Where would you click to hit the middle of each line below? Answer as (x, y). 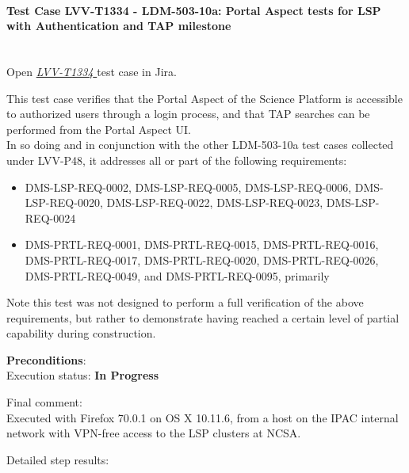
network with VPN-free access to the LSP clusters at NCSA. (154, 433)
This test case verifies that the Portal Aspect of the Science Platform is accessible (204, 98)
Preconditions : (46, 359)
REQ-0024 (50, 217)
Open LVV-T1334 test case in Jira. (92, 71)
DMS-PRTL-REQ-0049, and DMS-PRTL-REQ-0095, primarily (177, 275)
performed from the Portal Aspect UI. (99, 129)
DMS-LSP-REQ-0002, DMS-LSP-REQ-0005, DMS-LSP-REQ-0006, (188, 187)
